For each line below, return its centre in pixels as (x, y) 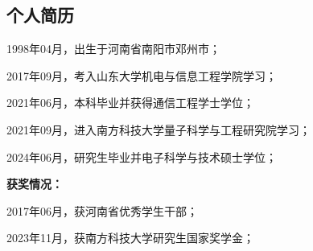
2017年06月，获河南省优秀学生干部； (102, 210)
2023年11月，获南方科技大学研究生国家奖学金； (130, 238)
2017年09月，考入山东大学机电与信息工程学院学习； (142, 75)
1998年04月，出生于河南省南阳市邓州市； (113, 49)
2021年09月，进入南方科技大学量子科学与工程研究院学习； (159, 129)
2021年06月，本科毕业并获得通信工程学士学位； (130, 103)
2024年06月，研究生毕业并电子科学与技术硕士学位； (142, 156)
